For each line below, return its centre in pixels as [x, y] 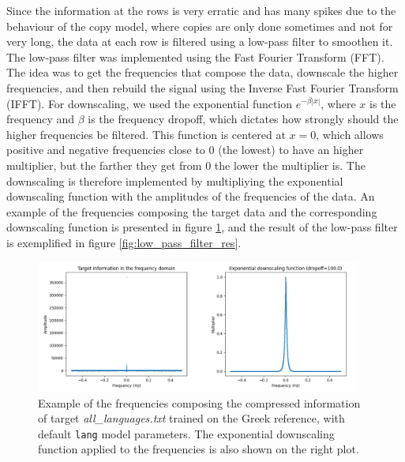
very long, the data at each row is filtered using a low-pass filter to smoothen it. [200, 41]
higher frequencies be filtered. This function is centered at [146, 134]
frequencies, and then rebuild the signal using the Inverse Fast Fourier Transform [202, 87]
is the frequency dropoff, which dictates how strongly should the [243, 119]
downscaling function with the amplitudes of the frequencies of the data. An [191, 196]
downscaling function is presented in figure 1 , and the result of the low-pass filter [202, 227]
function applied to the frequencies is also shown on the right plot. [199, 449]
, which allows [350, 134]
